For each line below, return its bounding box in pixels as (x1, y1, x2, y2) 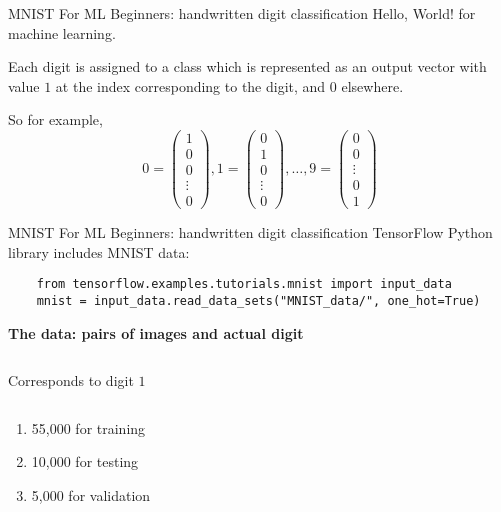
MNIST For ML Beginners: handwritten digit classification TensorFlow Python (8, 222, 493, 243)
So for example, (8, 109, 103, 130)
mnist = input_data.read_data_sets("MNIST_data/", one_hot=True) (36, 294, 481, 309)
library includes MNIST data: (8, 241, 190, 262)
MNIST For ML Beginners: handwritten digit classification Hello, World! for (8, 3, 476, 23)
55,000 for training (31, 417, 146, 438)
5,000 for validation (31, 485, 151, 506)
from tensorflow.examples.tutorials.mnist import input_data (36, 277, 452, 292)
